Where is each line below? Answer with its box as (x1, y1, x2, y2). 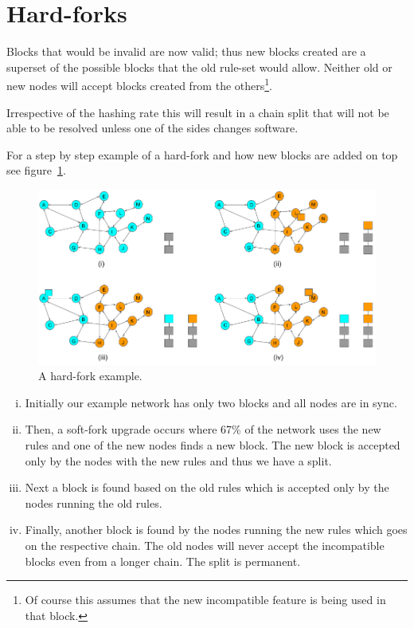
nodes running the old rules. (25, 494, 162, 511)
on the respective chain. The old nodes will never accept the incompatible (25, 536, 385, 553)
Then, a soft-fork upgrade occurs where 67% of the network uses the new (25, 421, 381, 438)
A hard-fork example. (38, 367, 143, 384)
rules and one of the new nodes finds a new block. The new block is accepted (25, 437, 400, 453)
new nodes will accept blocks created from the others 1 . (6, 75, 273, 93)
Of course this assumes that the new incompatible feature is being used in (25, 591, 386, 608)
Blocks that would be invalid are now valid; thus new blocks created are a (6, 43, 366, 60)
